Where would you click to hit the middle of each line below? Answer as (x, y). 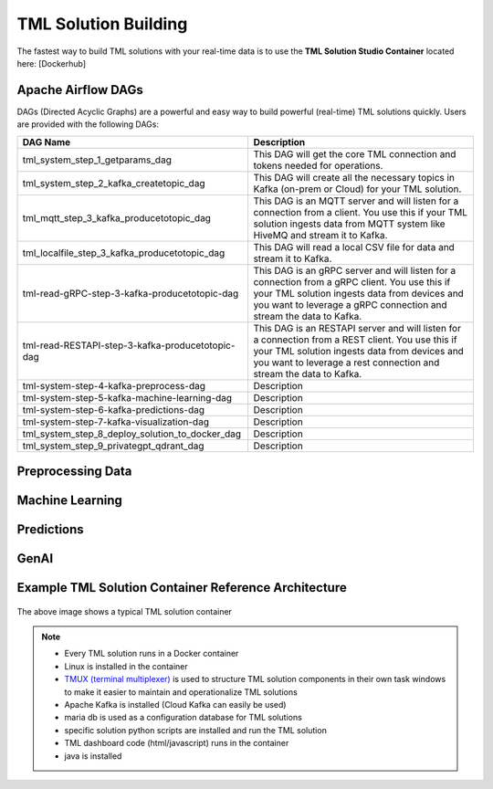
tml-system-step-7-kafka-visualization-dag (116, 422)
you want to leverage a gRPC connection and (350, 304)
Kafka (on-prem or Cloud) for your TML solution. (357, 189)
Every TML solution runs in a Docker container (152, 654)
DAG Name (47, 142)
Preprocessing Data (74, 472)
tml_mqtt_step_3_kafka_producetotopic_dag (117, 217)
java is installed (93, 756)
